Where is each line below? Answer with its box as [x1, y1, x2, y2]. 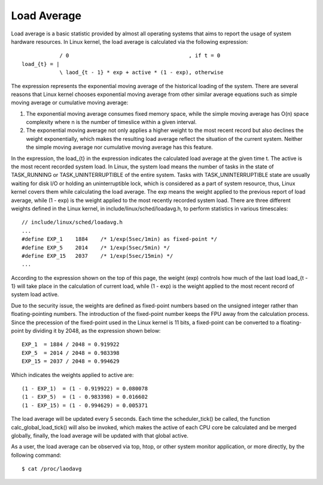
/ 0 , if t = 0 [59, 52, 221, 59]
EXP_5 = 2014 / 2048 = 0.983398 [22, 350, 120, 356]
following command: [11, 451, 62, 459]
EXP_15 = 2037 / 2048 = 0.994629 [22, 358, 120, 365]
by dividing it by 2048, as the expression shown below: [25, 327, 161, 335]
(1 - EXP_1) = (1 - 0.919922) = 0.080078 [22, 385, 148, 392]
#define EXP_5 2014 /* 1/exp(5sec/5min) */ [22, 244, 170, 251]
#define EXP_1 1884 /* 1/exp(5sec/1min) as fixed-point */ [22, 236, 218, 243]
